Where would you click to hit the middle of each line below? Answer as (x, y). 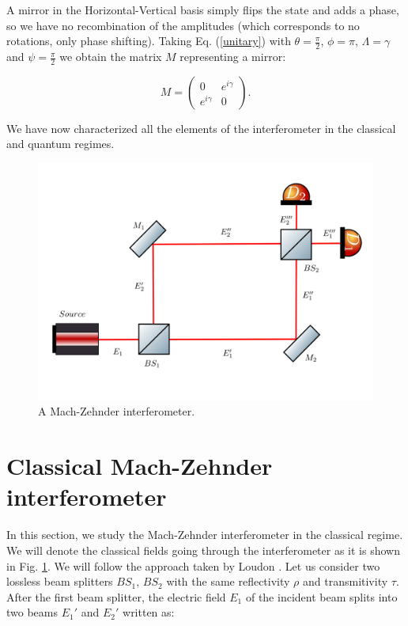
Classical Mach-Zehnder (140, 466)
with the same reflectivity (228, 581)
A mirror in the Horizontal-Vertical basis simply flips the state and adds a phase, (203, 9)
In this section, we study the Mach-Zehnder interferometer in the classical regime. (205, 535)
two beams (32, 612)
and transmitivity (346, 581)
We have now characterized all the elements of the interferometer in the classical (201, 128)
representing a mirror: (233, 57)
